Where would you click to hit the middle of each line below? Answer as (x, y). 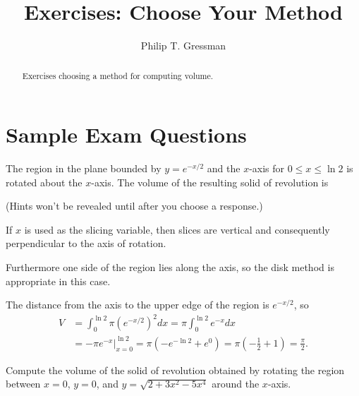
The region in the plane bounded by (84, 168)
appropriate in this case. (58, 281)
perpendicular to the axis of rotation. (86, 243)
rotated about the (44, 182)
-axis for (267, 168)
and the (224, 168)
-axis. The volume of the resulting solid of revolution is (210, 182)
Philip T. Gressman (183, 46)
